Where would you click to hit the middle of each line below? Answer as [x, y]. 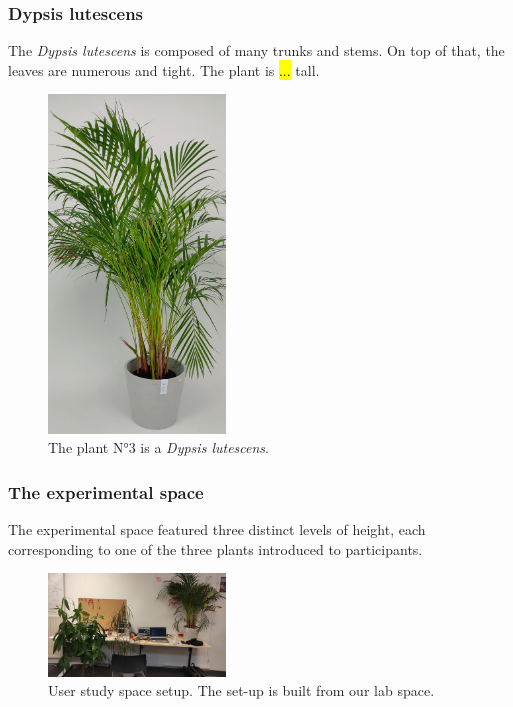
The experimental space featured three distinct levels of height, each [217, 529]
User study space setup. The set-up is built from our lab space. [241, 690]
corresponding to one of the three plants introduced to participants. [215, 548]
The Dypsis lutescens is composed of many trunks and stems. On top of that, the [256, 50]
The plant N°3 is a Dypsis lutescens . [158, 447]
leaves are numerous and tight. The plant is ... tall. [164, 69]
